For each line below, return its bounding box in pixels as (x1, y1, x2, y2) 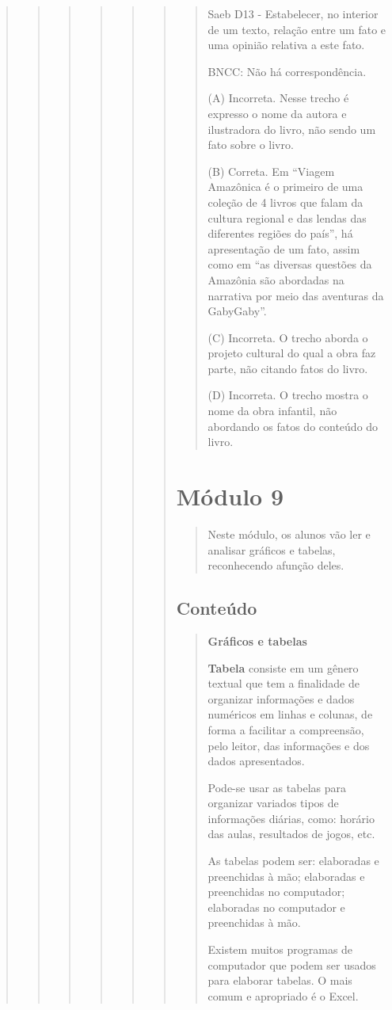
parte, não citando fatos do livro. (207, 360, 368, 376)
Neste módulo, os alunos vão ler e (207, 525, 371, 542)
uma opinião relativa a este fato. (207, 36, 365, 53)
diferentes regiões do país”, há (207, 225, 353, 242)
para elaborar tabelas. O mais (207, 972, 352, 989)
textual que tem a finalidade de (207, 675, 360, 692)
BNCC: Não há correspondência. (207, 63, 367, 79)
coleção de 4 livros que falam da (207, 193, 363, 210)
